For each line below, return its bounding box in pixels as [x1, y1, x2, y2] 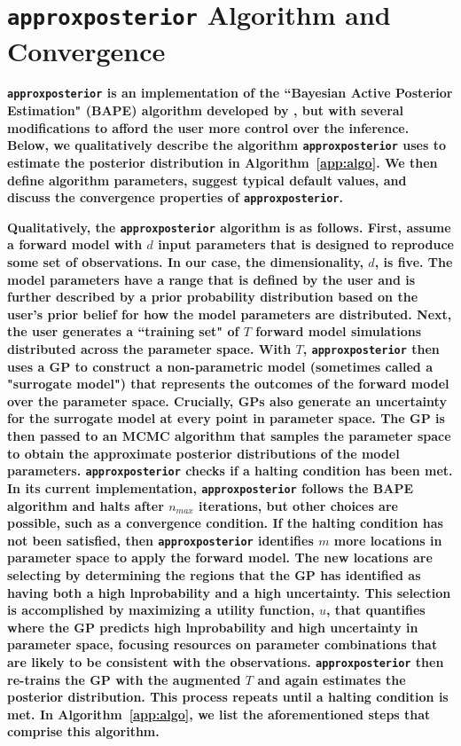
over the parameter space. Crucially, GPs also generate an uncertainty [7, 391, 447, 410]
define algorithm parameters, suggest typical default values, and [7, 170, 407, 189]
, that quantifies [326, 601, 426, 619]
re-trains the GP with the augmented [7, 670, 241, 688]
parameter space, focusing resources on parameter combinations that [7, 635, 438, 654]
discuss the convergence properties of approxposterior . [7, 188, 343, 207]
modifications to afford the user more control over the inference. [7, 118, 410, 137]
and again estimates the [257, 670, 406, 688]
